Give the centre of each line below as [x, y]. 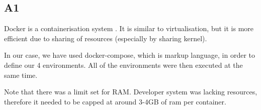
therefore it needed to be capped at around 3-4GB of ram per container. [115, 101]
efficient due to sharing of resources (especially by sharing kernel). [106, 38]
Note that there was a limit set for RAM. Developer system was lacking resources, [131, 92]
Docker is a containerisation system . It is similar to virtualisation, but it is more [129, 28]
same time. [21, 75]
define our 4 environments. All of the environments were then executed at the [123, 65]
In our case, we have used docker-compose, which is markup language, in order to [130, 55]
